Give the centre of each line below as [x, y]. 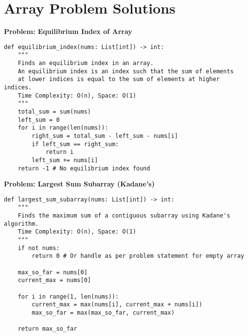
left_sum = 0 [39, 120]
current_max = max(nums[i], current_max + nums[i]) [117, 305]
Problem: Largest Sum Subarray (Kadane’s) [79, 184]
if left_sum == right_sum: [75, 144]
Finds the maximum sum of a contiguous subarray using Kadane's [124, 216]
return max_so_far [47, 329]
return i [60, 152]
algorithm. [21, 224]
